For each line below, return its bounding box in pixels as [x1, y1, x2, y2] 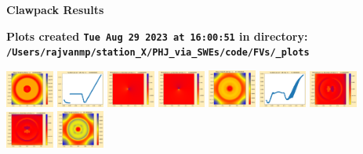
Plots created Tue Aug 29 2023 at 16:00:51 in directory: [6, 27, 308, 44]
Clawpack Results [6, 2, 104, 17]
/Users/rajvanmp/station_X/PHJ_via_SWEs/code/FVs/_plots [6, 47, 310, 59]
